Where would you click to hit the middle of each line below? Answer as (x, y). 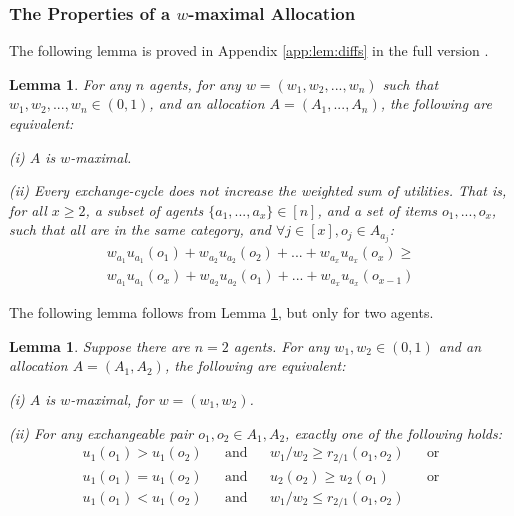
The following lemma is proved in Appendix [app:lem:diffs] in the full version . (249, 50)
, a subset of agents (144, 209)
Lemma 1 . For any (70, 83)
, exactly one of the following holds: (394, 432)
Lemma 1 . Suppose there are (99, 345)
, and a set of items (377, 209)
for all (28, 209)
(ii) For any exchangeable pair (101, 432)
